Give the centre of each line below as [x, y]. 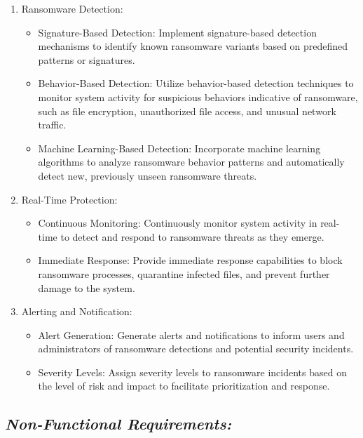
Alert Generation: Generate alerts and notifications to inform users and [191, 334]
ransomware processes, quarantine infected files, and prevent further [184, 273]
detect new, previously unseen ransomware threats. [148, 175]
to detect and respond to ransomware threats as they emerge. [192, 236]
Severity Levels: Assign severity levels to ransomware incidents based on [192, 372]
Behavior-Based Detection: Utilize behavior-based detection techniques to [196, 83]
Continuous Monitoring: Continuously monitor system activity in [178, 223]
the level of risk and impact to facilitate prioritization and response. [184, 386]
